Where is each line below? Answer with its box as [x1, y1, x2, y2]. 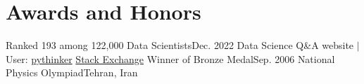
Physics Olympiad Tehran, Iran [6, 65, 138, 80]
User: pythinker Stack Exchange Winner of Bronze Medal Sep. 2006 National [6, 51, 335, 66]
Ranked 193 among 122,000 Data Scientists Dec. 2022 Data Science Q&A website [6, 38, 354, 52]
